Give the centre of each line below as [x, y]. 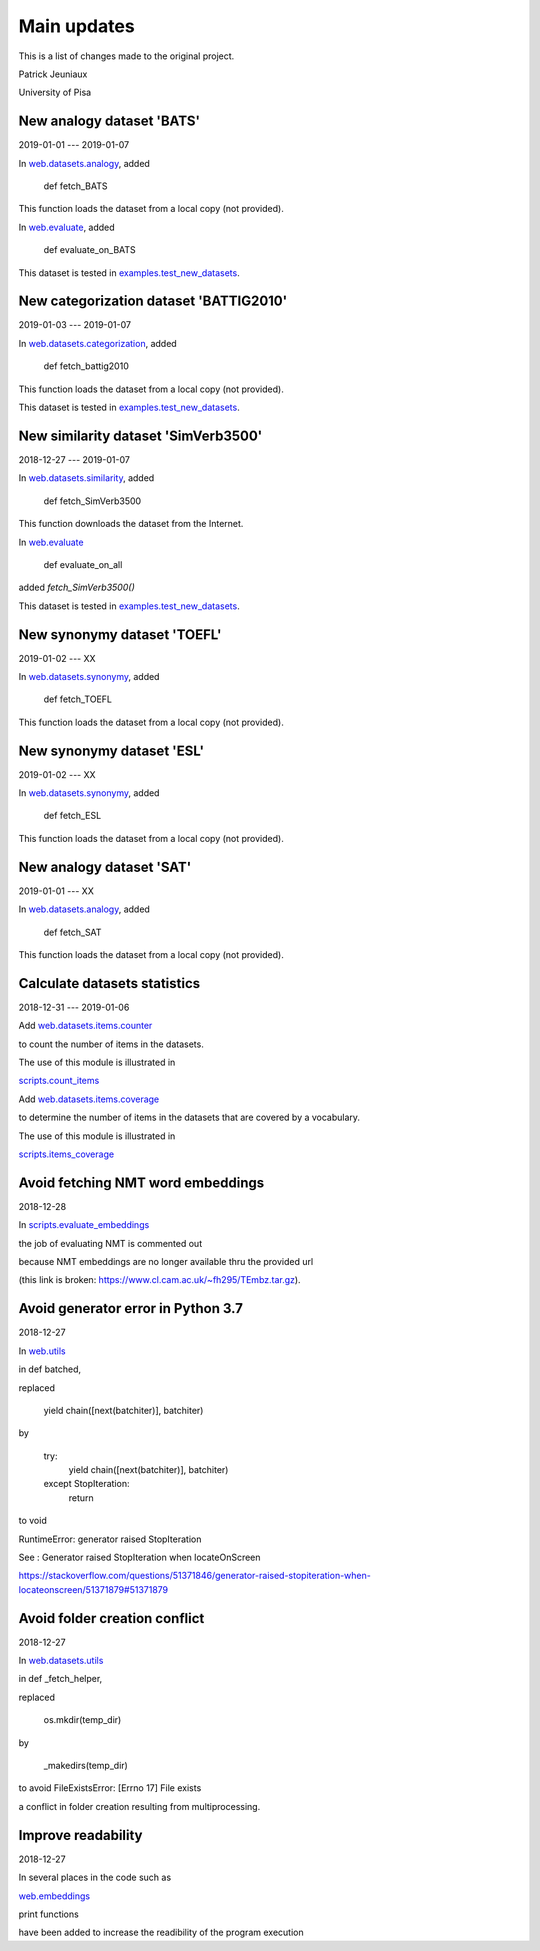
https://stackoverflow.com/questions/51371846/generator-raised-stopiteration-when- [195, 1576]
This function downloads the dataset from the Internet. [131, 524]
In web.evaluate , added [66, 227]
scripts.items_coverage [66, 1154]
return [81, 1497]
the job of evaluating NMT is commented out [110, 1243]
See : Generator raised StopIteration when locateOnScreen [139, 1557]
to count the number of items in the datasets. [111, 1044]
